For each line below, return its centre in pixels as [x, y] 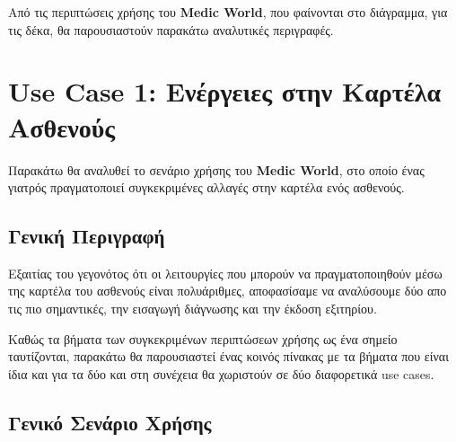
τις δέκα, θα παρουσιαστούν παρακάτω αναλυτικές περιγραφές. [171, 29]
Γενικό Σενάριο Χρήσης [110, 422]
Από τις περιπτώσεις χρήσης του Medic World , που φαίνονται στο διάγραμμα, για [228, 12]
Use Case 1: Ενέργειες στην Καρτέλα [225, 91]
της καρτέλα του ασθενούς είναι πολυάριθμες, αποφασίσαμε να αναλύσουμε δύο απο [228, 291]
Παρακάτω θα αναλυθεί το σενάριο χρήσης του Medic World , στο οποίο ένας [216, 169]
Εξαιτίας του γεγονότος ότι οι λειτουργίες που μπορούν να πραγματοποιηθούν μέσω [225, 273]
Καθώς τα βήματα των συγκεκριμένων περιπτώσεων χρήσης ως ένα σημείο [203, 338]
